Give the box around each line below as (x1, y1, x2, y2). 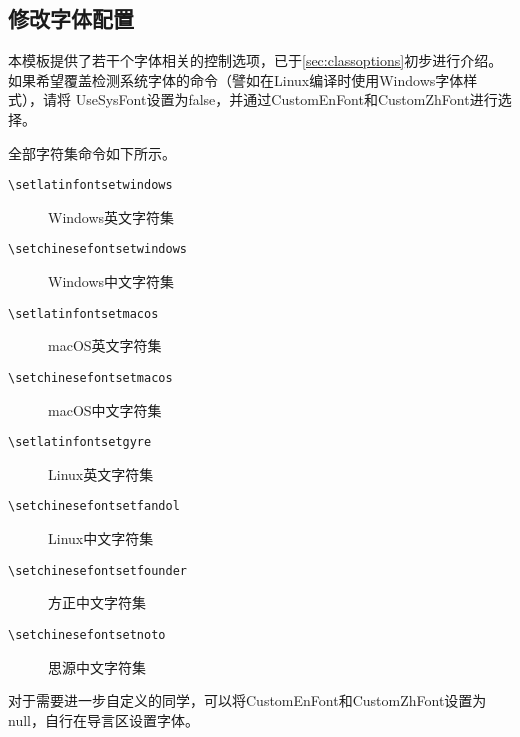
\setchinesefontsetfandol (8, 499, 180, 514)
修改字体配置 (8, 3, 134, 34)
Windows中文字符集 (48, 271, 175, 292)
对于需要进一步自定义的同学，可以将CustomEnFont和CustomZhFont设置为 (8, 690, 487, 711)
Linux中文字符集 (48, 528, 154, 549)
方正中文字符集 (48, 592, 146, 613)
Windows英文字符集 (48, 206, 175, 227)
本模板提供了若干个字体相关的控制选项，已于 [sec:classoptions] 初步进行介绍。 (8, 50, 503, 71)
